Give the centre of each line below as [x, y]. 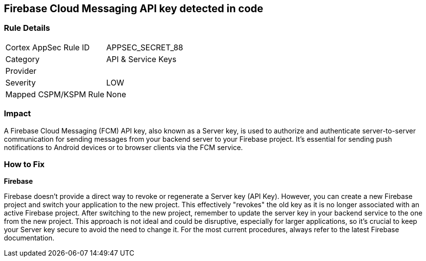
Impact [18, 114]
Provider [21, 71]
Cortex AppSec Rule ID [48, 47]
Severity [21, 82]
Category [23, 59]
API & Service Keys [142, 59]
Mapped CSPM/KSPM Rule [55, 94]
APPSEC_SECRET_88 [145, 47]
